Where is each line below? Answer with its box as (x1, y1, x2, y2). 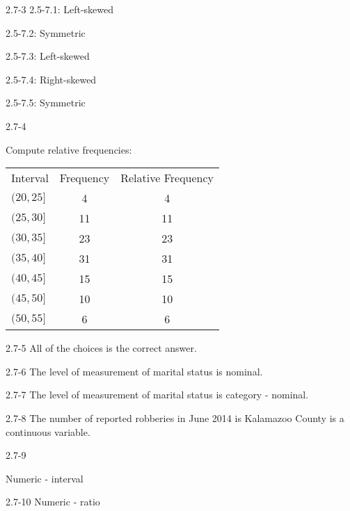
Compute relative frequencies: (6, 142, 132, 156)
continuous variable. (6, 424, 90, 439)
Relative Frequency (120, 170, 214, 186)
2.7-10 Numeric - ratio (6, 494, 100, 509)
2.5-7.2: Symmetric (6, 25, 86, 40)
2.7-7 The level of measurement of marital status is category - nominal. (6, 387, 309, 402)
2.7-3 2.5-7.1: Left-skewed (6, 2, 114, 16)
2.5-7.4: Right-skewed (6, 72, 97, 86)
